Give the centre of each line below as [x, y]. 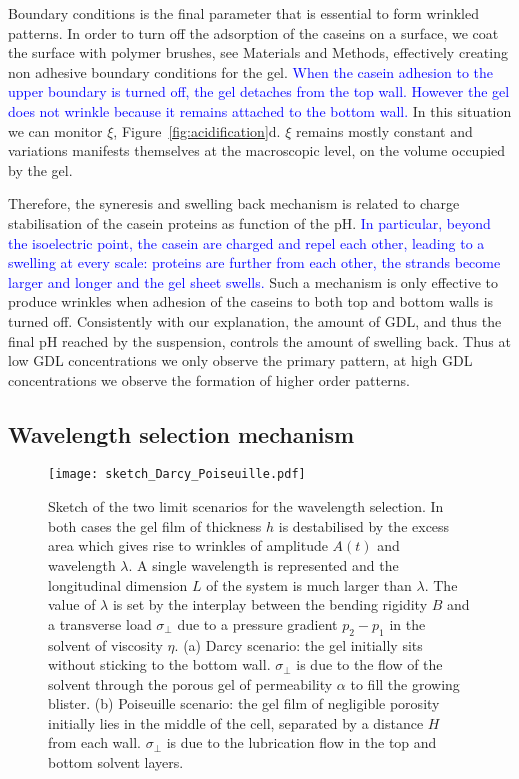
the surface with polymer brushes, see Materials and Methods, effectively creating [258, 52]
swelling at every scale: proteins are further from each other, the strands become [254, 262]
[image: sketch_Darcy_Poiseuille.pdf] [177, 474]
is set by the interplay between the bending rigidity [270, 604]
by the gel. [40, 169]
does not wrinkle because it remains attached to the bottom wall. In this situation [260, 110]
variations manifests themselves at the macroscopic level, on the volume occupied [257, 150]
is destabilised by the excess [364, 525]
